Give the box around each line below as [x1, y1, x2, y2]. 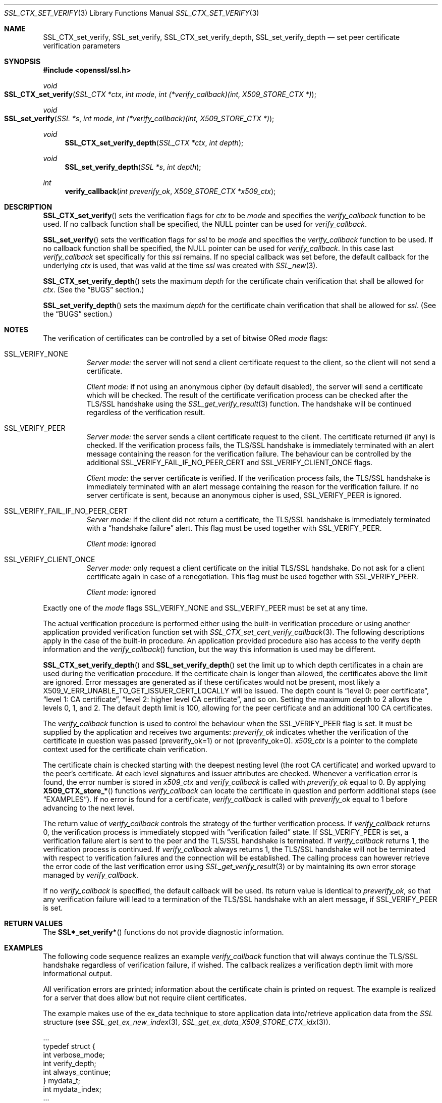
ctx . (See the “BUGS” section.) [43, 285, 144, 294]
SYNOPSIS [4, 57, 41, 66]
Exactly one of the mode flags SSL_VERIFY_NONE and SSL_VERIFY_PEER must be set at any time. [43, 604, 368, 612]
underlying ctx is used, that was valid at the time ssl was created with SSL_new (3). [43, 261, 318, 270]
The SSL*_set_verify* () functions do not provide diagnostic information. [43, 928, 284, 936]
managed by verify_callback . [43, 871, 139, 879]
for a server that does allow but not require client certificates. [43, 993, 247, 1002]
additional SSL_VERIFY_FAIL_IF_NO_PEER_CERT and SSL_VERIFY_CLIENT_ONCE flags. [86, 458, 373, 467]
